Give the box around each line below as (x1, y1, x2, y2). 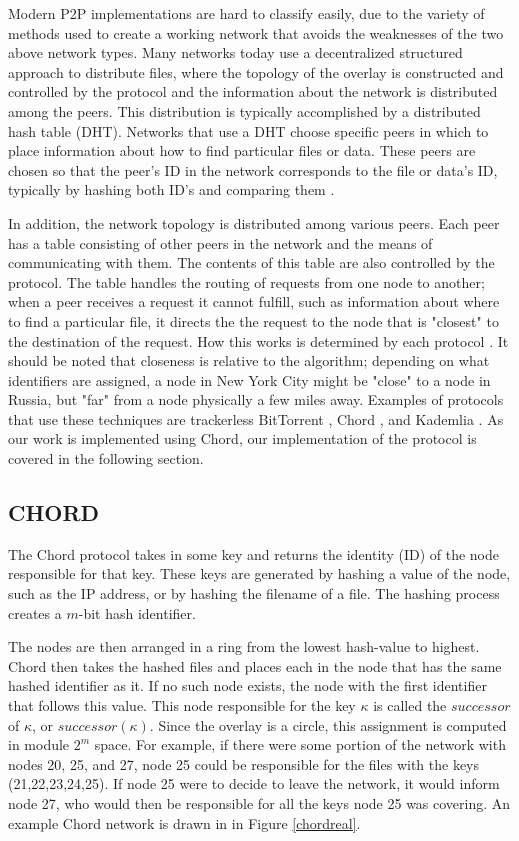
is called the (373, 695, 447, 716)
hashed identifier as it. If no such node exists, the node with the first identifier (8, 675, 487, 696)
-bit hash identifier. (78, 602, 196, 623)
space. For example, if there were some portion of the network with (94, 734, 506, 755)
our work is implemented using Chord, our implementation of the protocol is (8, 428, 477, 449)
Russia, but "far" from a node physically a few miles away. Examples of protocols (8, 389, 504, 410)
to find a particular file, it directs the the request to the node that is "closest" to (8, 310, 499, 331)
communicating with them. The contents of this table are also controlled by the (8, 252, 495, 273)
